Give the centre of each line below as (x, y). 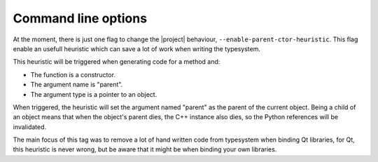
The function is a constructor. (73, 74)
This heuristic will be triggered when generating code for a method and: (117, 62)
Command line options (80, 18)
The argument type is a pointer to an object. (94, 94)
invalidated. (30, 127)
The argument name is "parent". (77, 85)
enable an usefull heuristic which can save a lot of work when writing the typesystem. (136, 48)
